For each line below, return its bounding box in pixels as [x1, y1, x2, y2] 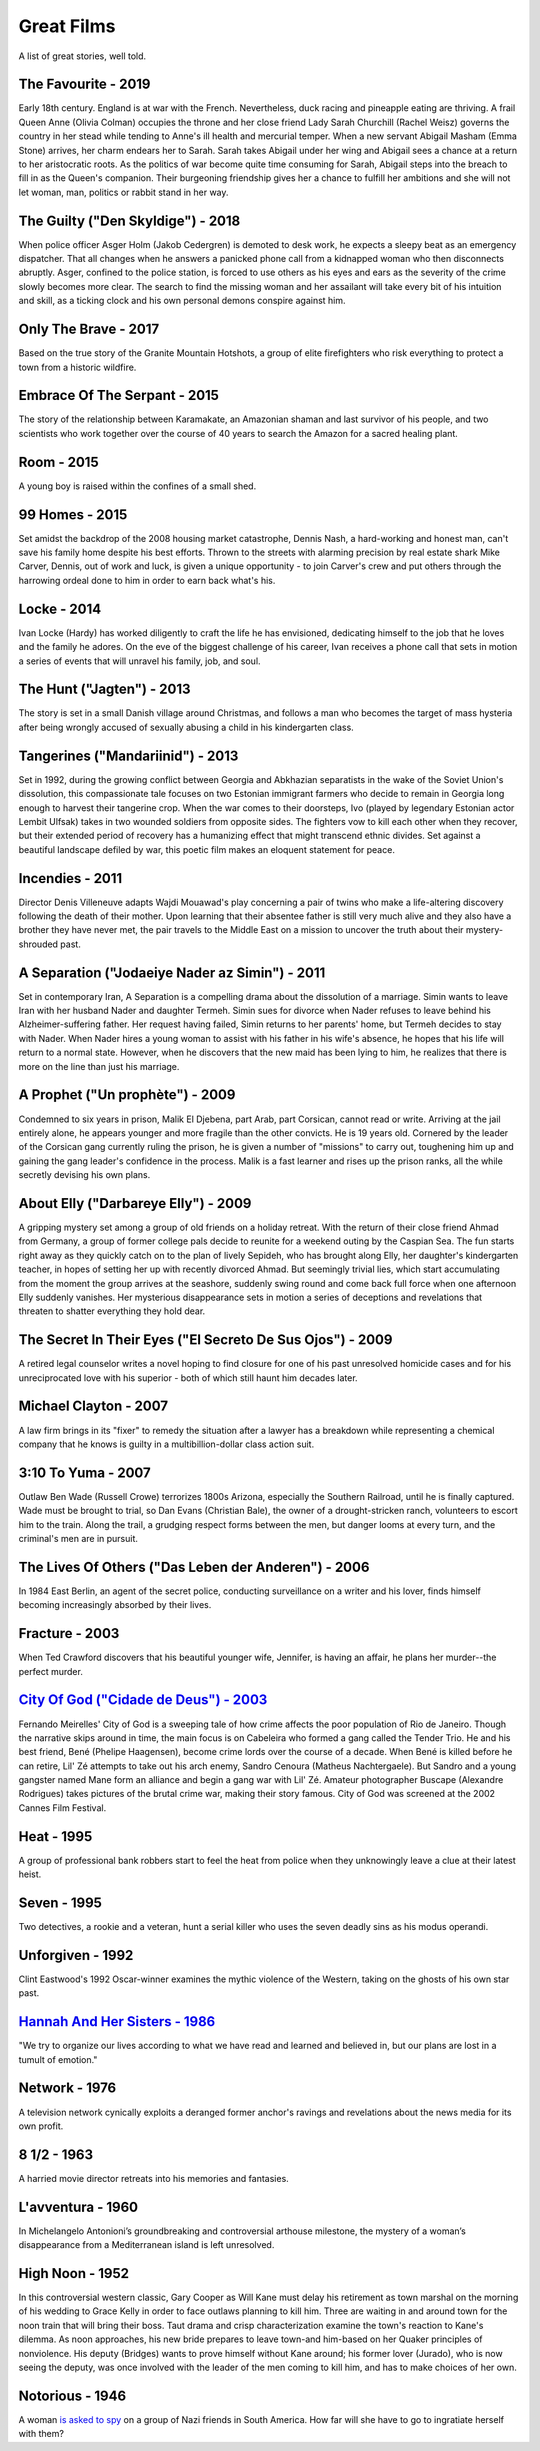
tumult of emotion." [18, 2053, 98, 2065]
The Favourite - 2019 [18, 76, 151, 93]
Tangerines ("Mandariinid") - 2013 [18, 747, 239, 764]
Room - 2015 [18, 453, 99, 470]
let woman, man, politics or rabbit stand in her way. [18, 186, 229, 198]
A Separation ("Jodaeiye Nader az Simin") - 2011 [18, 964, 326, 981]
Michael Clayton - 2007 [18, 1398, 169, 1415]
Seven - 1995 [18, 1894, 102, 1911]
